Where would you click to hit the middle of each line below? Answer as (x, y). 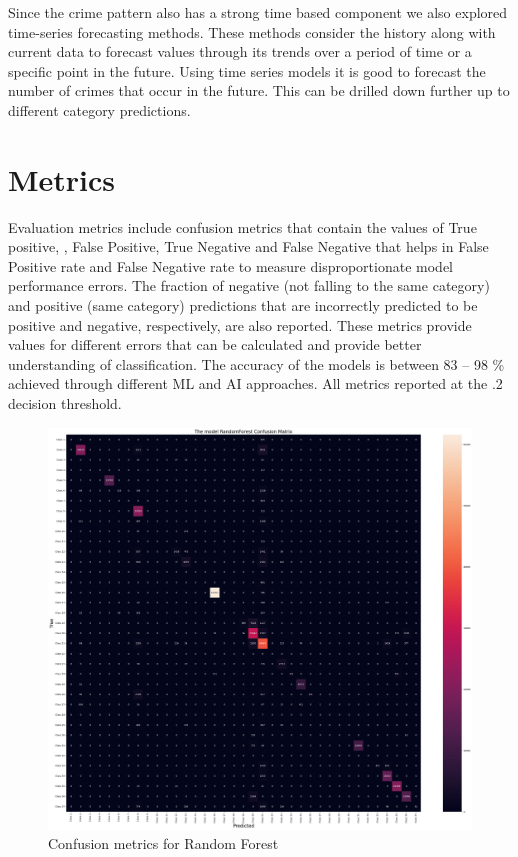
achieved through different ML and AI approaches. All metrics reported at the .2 (255, 383)
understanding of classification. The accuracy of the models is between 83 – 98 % (256, 363)
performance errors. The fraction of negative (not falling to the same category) (249, 285)
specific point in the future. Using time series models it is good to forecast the (247, 70)
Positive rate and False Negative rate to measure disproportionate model (230, 265)
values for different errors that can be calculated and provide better (215, 344)
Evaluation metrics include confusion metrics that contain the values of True (242, 226)
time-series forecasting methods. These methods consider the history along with (252, 31)
